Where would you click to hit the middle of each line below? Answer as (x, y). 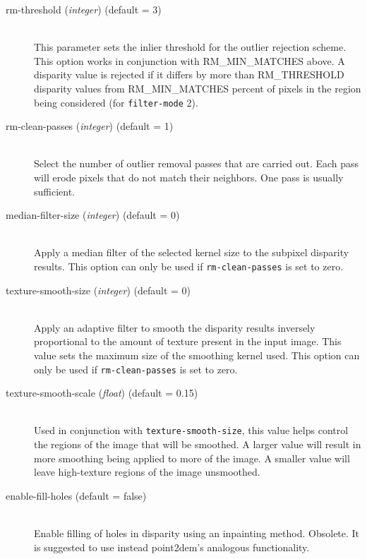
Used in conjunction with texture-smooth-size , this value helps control (191, 430)
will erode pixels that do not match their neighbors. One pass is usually (189, 177)
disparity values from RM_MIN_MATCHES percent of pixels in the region (198, 88)
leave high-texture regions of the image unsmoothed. (147, 472)
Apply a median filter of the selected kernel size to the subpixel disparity (192, 252)
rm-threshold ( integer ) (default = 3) (84, 9)
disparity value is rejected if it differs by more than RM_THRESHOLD (189, 74)
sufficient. (55, 191)
